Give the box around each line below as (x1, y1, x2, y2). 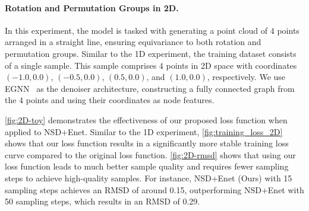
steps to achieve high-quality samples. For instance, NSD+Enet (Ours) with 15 (5, 171, 292, 184)
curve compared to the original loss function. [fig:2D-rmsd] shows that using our (5, 148, 296, 161)
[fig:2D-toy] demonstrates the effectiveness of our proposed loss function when (5, 113, 288, 126)
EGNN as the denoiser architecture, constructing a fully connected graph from (5, 82, 295, 94)
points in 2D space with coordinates (166, 59, 297, 71)
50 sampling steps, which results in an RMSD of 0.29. (5, 195, 200, 207)
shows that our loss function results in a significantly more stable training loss (5, 137, 289, 149)
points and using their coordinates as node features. (26, 94, 215, 106)
